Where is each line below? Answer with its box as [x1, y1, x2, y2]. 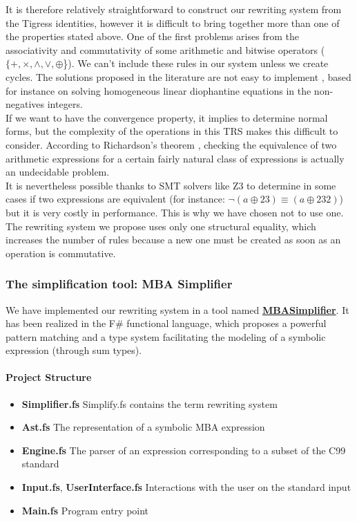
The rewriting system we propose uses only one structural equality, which [6, 218, 316, 233]
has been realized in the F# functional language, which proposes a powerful [6, 316, 327, 330]
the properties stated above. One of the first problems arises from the [6, 29, 299, 44]
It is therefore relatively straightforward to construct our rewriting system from [6, 2, 342, 16]
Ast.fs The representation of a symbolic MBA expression [21, 420, 265, 434]
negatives [6, 97, 45, 111]
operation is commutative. [6, 245, 116, 260]
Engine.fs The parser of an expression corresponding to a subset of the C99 [21, 442, 346, 457]
